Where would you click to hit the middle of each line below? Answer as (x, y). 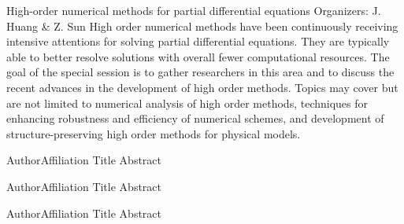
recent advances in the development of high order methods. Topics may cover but (202, 87)
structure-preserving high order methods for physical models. (154, 133)
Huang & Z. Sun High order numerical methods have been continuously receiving (202, 26)
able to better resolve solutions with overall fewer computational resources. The (198, 56)
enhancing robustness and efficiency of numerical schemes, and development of (195, 118)
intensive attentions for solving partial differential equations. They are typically (198, 41)
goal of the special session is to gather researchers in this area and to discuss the (200, 72)
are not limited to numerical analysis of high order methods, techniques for (187, 103)
